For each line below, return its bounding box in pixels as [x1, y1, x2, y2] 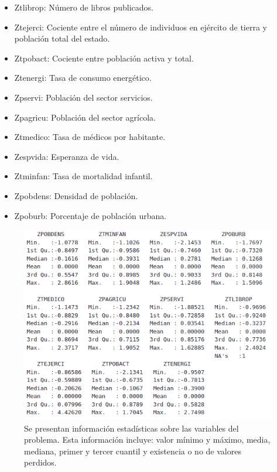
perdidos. [24, 456, 57, 468]
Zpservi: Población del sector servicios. [14, 91, 153, 103]
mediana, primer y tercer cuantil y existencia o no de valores [24, 444, 241, 457]
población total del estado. [14, 32, 110, 45]
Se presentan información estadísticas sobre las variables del [24, 422, 239, 434]
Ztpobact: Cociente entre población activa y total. [14, 52, 194, 64]
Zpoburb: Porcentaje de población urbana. [14, 209, 167, 221]
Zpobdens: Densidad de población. [14, 189, 138, 201]
